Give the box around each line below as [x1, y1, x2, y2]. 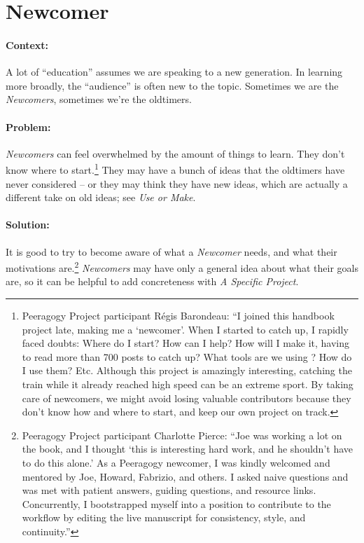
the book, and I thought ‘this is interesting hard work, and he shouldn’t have [22, 441, 353, 456]
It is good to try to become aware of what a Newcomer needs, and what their [6, 244, 337, 259]
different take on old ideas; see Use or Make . [6, 190, 196, 205]
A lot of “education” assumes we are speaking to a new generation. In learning [6, 64, 343, 79]
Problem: [6, 119, 51, 134]
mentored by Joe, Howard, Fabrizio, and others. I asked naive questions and [22, 469, 349, 483]
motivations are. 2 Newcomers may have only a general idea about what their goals [6, 259, 359, 275]
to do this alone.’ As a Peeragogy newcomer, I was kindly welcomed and [22, 455, 330, 469]
